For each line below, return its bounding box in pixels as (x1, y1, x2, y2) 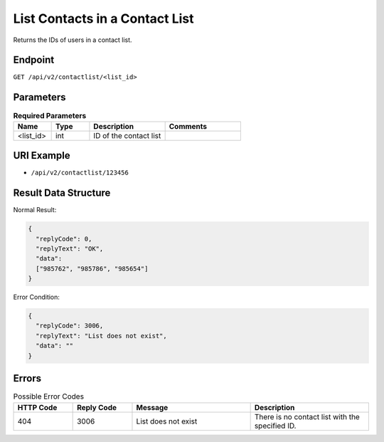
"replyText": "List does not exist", (36, 332, 167, 340)
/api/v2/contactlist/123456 (31, 169, 129, 177)
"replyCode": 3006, (36, 322, 104, 330)
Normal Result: (13, 206, 57, 214)
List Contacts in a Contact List (13, 11, 194, 26)
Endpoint (13, 54, 55, 66)
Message (136, 402, 169, 412)
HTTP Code (17, 402, 58, 412)
